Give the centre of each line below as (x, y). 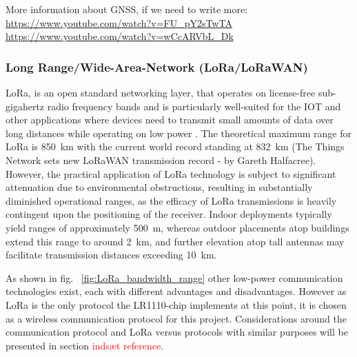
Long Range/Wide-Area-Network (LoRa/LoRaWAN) (157, 67)
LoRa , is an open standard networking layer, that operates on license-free (161, 92)
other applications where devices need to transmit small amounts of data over (170, 120)
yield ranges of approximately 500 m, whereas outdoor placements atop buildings (177, 227)
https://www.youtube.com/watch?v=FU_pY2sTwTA (119, 22)
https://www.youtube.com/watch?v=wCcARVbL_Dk (120, 36)
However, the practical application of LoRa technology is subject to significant (171, 173)
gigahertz (25, 106)
